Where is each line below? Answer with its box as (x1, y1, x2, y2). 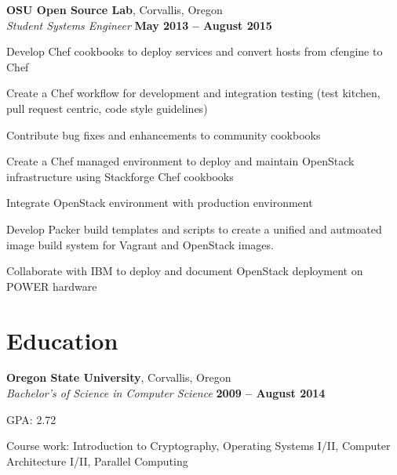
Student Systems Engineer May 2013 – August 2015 (6, 16, 272, 33)
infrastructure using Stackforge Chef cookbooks (6, 168, 234, 184)
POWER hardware (6, 277, 97, 294)
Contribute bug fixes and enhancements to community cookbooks (6, 126, 321, 143)
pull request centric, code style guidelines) (6, 100, 208, 116)
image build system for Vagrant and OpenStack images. (6, 236, 274, 252)
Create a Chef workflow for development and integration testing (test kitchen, (6, 85, 381, 101)
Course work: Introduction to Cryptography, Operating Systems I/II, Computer (6, 437, 391, 454)
